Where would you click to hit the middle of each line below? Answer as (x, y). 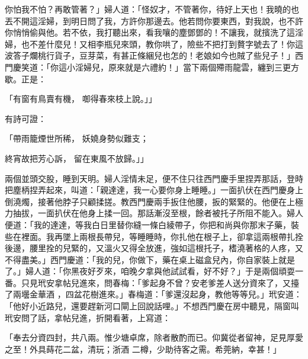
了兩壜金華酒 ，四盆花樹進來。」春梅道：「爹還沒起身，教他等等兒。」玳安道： (153, 294)
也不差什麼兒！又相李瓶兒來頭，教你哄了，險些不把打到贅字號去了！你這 (162, 44)
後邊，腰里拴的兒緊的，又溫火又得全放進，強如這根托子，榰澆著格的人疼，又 (154, 248)
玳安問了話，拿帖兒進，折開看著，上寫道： (88, 317)
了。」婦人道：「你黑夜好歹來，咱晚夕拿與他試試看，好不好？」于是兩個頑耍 (150, 271)
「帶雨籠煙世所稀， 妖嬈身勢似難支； (77, 138)
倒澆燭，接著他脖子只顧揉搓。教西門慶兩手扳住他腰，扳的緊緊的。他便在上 (150, 201)
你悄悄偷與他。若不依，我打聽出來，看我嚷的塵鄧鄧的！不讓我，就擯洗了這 (150, 32)
